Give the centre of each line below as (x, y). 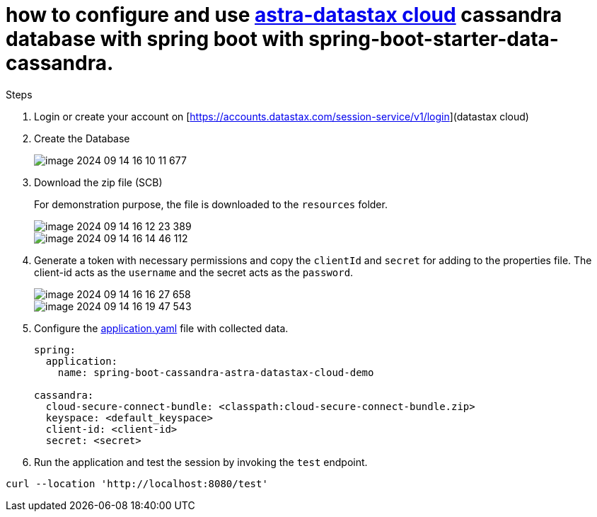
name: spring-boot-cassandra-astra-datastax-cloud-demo (216, 372)
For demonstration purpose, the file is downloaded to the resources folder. (211, 204)
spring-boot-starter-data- (434, 39)
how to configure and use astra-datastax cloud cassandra (284, 15)
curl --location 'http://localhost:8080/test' (137, 483)
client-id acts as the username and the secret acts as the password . (194, 272)
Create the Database (82, 138)
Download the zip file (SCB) (98, 182)
